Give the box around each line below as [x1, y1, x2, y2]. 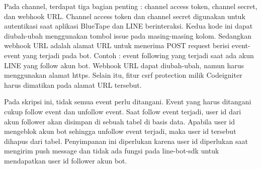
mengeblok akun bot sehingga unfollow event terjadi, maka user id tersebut [4, 126, 236, 136]
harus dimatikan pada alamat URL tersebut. [4, 79, 142, 90]
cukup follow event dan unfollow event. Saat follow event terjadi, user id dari [4, 106, 241, 116]
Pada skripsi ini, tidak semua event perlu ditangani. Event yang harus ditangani [4, 96, 251, 107]
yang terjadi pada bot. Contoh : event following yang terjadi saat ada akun [22, 50, 254, 60]
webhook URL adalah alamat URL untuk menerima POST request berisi [4, 40, 230, 51]
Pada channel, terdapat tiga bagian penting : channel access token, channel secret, [4, 1, 257, 11]
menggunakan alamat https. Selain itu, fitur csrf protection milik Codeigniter [4, 70, 242, 80]
